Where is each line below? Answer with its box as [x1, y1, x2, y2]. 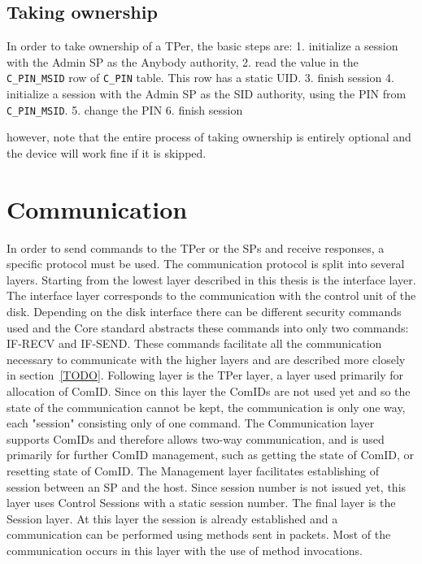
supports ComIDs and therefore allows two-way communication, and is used [7, 430, 385, 447]
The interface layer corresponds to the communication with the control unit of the [7, 287, 416, 304]
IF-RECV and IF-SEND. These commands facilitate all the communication [7, 335, 382, 352]
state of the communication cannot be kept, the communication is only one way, [7, 398, 406, 415]
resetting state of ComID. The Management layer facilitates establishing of [7, 462, 379, 479]
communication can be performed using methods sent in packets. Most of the [7, 526, 391, 543]
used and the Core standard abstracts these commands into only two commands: [7, 319, 409, 336]
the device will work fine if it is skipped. [7, 144, 207, 161]
